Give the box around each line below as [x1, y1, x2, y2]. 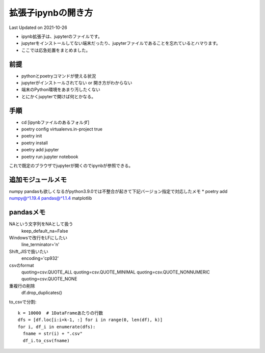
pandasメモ [9, 208, 46, 217]
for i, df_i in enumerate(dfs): [18, 324, 96, 329]
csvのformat [9, 262, 34, 268]
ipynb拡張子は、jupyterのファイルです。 [21, 33, 103, 39]
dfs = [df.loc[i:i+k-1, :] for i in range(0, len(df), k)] [18, 317, 163, 323]
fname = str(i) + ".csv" [23, 331, 83, 336]
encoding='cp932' [21, 255, 59, 261]
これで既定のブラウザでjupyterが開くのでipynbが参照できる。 [9, 163, 133, 169]
